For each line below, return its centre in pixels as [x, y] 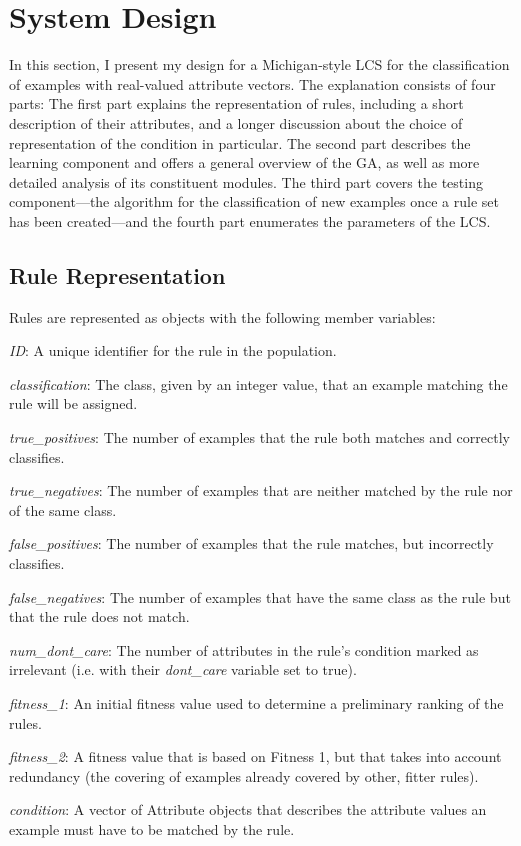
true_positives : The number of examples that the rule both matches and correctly [259, 437]
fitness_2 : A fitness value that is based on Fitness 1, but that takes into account [255, 756]
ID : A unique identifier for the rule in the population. [173, 350]
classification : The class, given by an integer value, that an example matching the [258, 383]
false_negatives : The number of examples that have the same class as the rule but [260, 596]
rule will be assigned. [73, 403]
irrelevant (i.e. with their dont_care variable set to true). [183, 669]
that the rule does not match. [99, 616]
